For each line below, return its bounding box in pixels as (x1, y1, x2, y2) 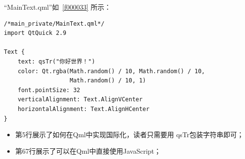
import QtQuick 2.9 (4, 30, 66, 37)
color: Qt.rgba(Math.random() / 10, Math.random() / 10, (17, 67, 205, 75)
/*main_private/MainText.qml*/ (4, 20, 105, 27)
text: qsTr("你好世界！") (17, 58, 95, 65)
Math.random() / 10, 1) (70, 77, 146, 84)
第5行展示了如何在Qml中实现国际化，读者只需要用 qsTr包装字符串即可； (15, 129, 244, 140)
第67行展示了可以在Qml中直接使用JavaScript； (15, 145, 161, 156)
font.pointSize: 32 (17, 86, 80, 94)
